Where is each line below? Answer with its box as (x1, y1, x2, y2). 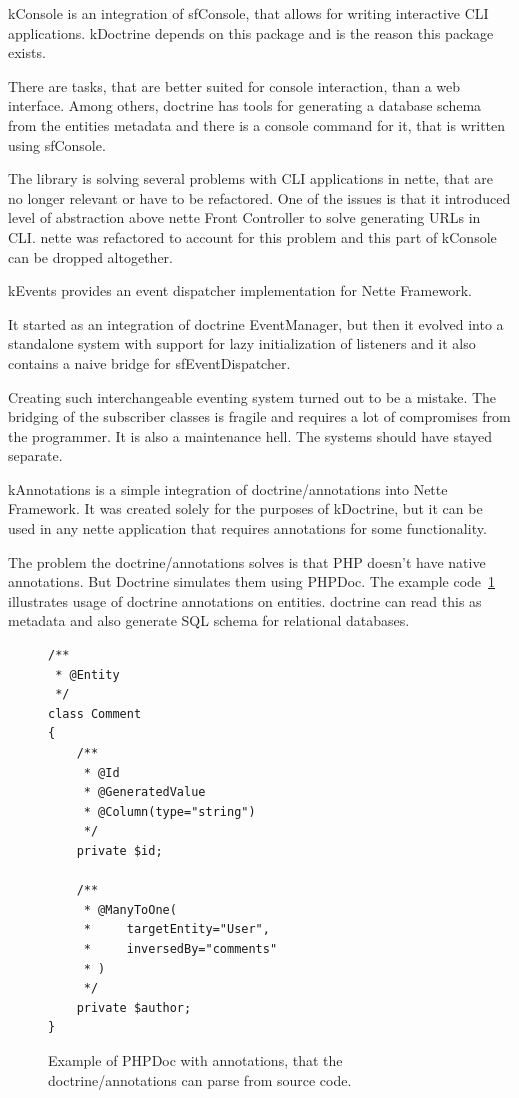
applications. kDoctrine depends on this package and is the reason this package (8, 22, 494, 43)
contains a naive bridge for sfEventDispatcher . (8, 352, 291, 373)
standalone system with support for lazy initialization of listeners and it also (8, 333, 476, 354)
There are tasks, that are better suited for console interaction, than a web (8, 75, 461, 96)
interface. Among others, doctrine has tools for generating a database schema (8, 95, 482, 116)
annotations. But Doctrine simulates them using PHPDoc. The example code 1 (8, 571, 496, 592)
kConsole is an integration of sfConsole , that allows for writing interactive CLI (8, 3, 489, 23)
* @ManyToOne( (83, 902, 177, 917)
